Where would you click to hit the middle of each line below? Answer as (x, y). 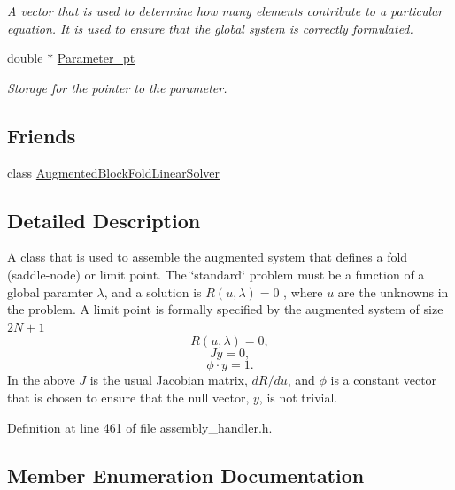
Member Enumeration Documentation (186, 475)
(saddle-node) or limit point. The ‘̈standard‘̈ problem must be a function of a (216, 274)
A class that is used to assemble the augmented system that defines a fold (208, 257)
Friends (42, 135)
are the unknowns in (393, 291)
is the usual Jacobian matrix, (169, 380)
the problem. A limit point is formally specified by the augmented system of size (225, 309)
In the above (41, 380)
